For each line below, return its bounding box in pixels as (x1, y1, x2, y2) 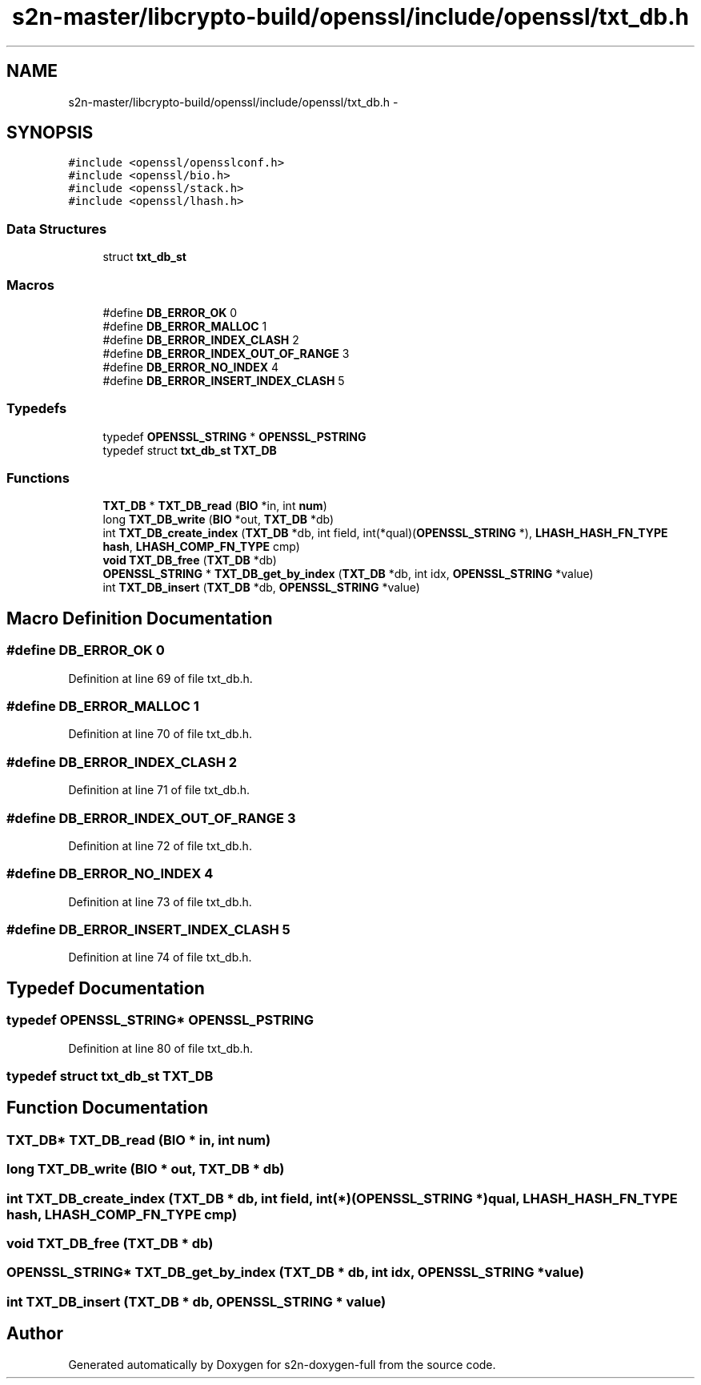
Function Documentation (6, 1098, 208, 1118)
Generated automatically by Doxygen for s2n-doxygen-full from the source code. (68, 1357, 496, 1371)
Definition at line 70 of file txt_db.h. (68, 727, 252, 741)
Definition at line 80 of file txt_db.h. (68, 1041, 253, 1055)
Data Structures (6, 220, 107, 237)
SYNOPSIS (6, 122, 94, 143)
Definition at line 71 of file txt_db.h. (68, 783, 250, 797)
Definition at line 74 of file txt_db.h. (68, 950, 252, 965)
